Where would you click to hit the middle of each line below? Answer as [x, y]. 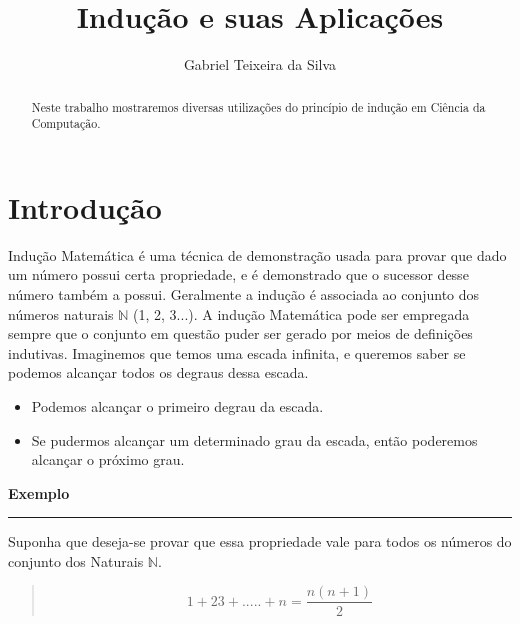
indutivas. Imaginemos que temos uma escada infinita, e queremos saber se [237, 352]
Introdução [85, 206]
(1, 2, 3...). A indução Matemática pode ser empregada [301, 313]
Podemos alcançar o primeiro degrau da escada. [177, 405]
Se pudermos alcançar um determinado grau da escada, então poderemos [254, 439]
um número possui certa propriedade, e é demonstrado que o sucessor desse [238, 274]
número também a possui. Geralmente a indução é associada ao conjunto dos [244, 293]
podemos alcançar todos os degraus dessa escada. [158, 372]
